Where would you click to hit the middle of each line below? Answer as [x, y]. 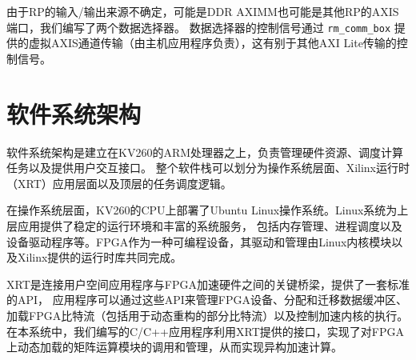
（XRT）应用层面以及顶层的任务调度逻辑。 [119, 183]
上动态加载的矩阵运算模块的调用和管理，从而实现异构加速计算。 [174, 347]
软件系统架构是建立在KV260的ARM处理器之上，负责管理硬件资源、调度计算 [205, 152]
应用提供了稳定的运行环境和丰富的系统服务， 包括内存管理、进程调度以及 [210, 225]
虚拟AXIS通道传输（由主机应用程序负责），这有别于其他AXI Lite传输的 [212, 43]
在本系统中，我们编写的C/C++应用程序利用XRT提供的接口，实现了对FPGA [205, 331]
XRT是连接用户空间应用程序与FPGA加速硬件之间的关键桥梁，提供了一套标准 [208, 284]
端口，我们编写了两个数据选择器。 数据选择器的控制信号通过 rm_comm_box [199, 27]
